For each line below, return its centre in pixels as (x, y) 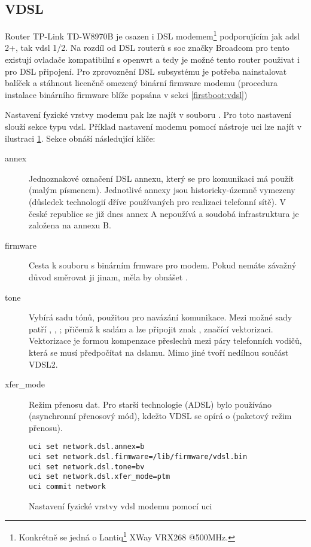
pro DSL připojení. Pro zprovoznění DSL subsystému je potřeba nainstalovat (146, 71)
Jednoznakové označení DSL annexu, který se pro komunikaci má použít (161, 178)
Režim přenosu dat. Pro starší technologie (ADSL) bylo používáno (150, 404)
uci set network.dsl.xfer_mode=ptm (100, 477)
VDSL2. (43, 364)
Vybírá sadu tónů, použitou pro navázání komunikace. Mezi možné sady (161, 317)
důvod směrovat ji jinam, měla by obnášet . (108, 276)
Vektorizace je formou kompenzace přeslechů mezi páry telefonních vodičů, (165, 340)
